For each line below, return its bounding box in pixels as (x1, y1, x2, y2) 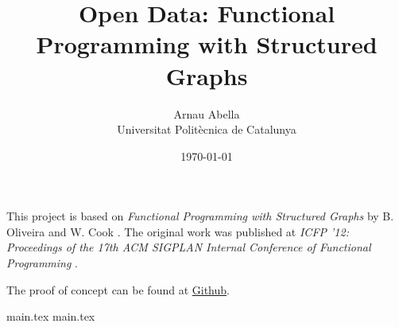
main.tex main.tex (6, 308, 95, 325)
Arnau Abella (173, 105, 240, 122)
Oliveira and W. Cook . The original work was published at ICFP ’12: (6, 223, 349, 239)
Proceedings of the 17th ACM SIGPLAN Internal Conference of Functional (6, 239, 371, 255)
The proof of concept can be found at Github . (6, 281, 230, 298)
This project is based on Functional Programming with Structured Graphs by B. (6, 208, 394, 224)
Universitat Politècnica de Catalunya (117, 121, 296, 138)
